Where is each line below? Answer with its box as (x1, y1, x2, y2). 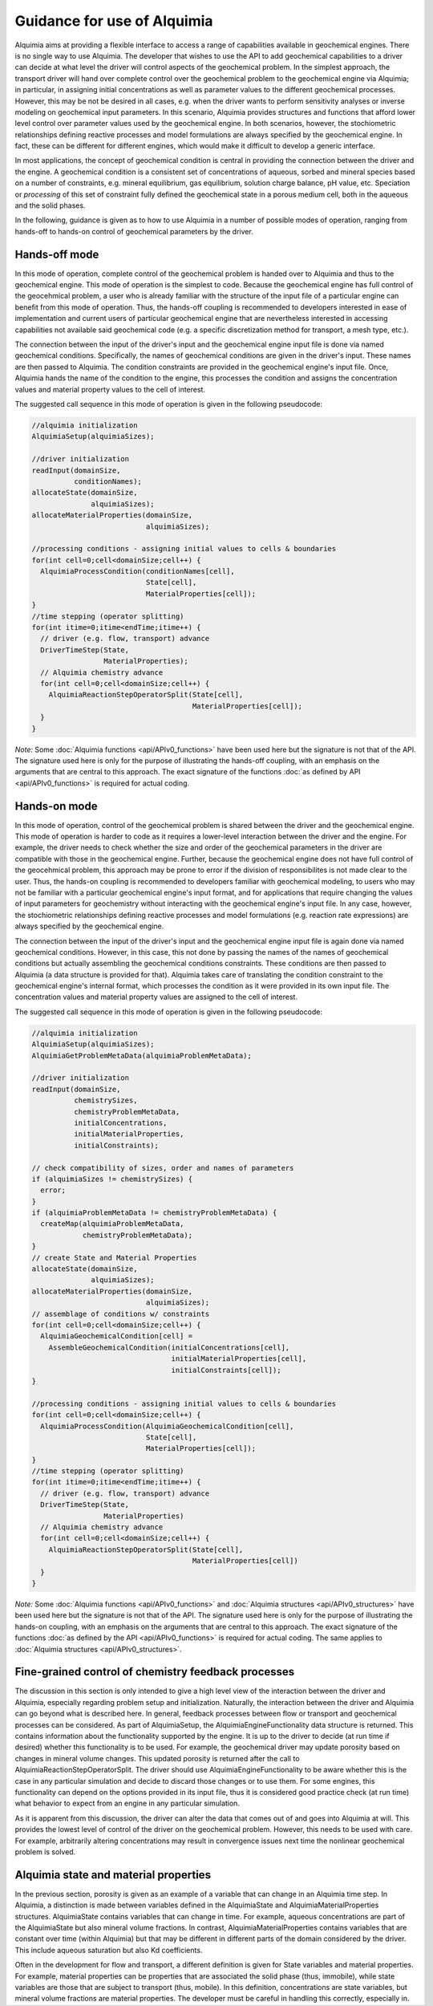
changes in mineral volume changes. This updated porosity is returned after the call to (14, 1753, 300, 1763)
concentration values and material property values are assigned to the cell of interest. (14, 992, 298, 1002)
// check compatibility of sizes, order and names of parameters (31, 1163, 294, 1172)
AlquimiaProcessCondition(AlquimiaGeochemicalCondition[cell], (40, 1421, 294, 1431)
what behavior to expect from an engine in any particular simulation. (14, 1798, 241, 1809)
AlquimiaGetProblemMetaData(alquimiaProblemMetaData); (31, 1051, 252, 1060)
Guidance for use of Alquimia (14, 12, 213, 30)
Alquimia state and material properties (14, 1868, 212, 1882)
